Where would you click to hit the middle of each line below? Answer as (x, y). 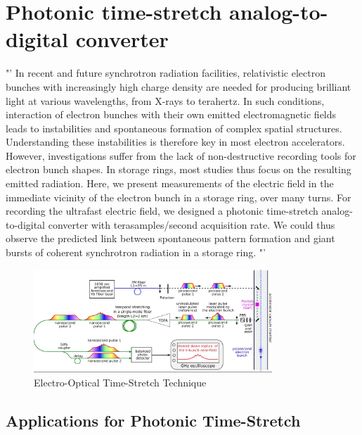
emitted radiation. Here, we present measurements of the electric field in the (170, 183)
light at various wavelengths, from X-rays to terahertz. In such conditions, (165, 100)
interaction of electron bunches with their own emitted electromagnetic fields (171, 114)
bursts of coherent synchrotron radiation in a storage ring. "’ (136, 252)
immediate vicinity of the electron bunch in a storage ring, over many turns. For (179, 197)
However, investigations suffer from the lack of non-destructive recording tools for (181, 155)
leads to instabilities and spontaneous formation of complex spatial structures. (174, 128)
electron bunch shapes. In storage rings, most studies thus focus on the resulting (179, 169)
